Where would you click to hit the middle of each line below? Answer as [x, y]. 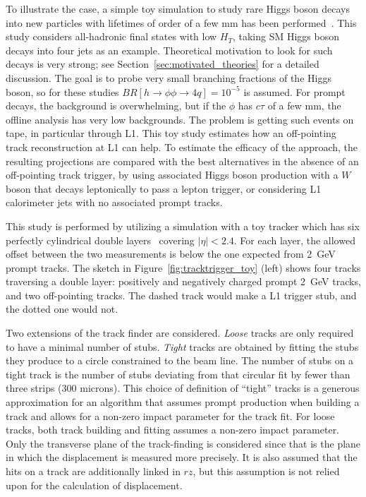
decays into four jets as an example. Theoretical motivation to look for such [169, 50]
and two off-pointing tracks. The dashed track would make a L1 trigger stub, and [181, 295]
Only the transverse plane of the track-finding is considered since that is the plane [183, 443]
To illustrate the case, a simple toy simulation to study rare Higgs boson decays [178, 8]
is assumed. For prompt [294, 91]
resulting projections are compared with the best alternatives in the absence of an [182, 161]
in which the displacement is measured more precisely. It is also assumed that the [182, 457]
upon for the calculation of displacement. [94, 485]
